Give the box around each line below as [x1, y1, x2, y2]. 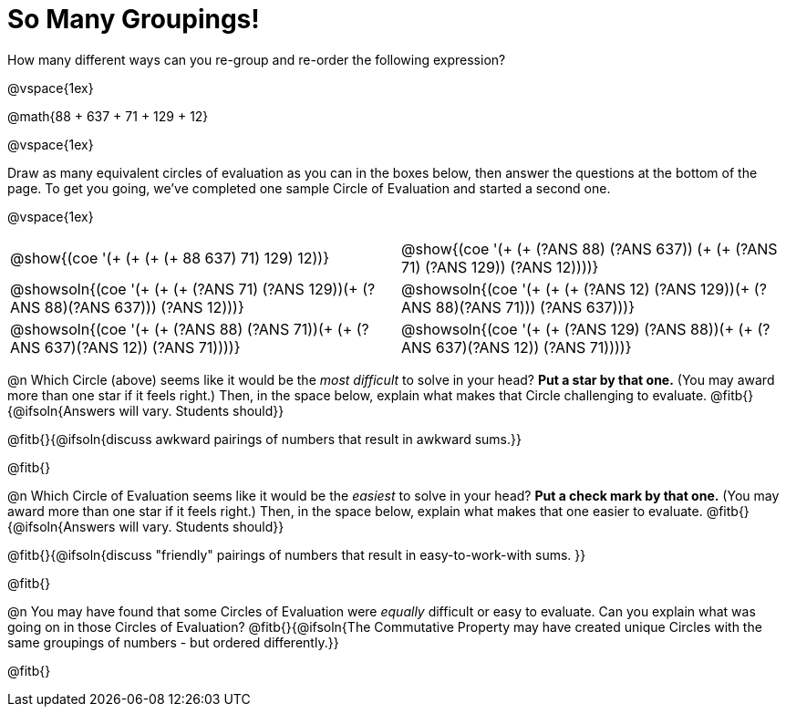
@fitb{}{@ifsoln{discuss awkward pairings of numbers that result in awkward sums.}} [7, 430, 522, 447]
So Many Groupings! [7, 4, 260, 35]
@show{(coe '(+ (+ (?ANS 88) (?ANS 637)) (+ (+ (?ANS [401, 239, 778, 258]
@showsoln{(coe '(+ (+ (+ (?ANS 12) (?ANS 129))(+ [401, 279, 750, 298]
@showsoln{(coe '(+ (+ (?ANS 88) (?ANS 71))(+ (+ [10, 319, 353, 338]
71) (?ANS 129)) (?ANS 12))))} [401, 257, 599, 276]
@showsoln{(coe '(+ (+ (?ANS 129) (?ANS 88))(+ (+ [401, 319, 753, 338]
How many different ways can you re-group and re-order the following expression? [7, 51, 506, 67]
